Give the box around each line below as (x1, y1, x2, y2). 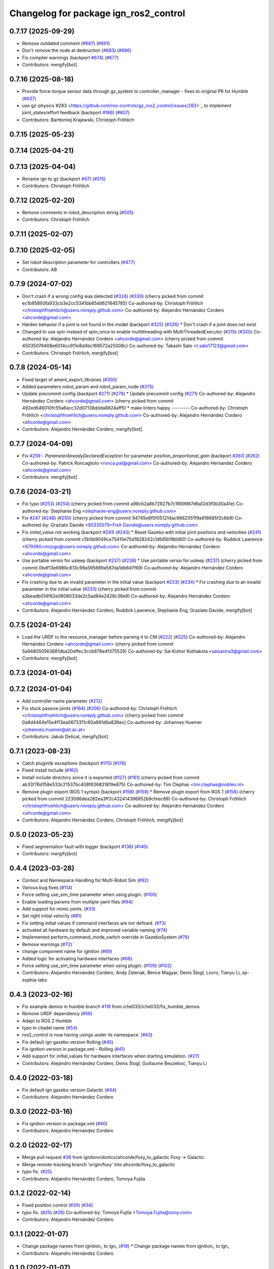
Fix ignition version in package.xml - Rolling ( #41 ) (22, 1046, 125, 1052)
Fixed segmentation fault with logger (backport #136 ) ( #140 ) (22, 844, 148, 850)
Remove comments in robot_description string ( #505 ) (22, 209, 134, 215)
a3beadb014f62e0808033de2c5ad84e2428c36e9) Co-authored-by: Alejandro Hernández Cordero (22, 593, 230, 599)
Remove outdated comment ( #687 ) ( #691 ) (22, 41, 110, 47)
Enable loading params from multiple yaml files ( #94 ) (22, 898, 133, 905)
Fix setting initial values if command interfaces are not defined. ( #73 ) (22, 920, 166, 926)
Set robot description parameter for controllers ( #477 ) (22, 259, 135, 265)
